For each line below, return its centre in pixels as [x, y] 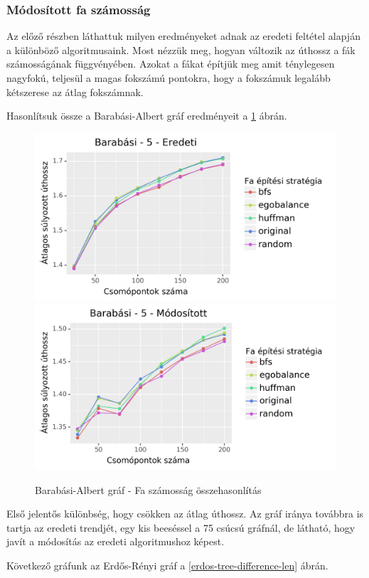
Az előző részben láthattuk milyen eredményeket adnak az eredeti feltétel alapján [183, 36]
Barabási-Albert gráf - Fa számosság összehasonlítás [148, 489]
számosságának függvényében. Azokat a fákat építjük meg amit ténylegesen [171, 64]
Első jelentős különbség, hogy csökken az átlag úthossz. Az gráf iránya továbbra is [185, 514]
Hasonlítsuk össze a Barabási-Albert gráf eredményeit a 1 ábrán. [147, 116]
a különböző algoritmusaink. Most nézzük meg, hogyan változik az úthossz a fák [181, 49]
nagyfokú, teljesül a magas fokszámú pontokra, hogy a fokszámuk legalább [169, 78]
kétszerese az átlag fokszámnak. [75, 91]
